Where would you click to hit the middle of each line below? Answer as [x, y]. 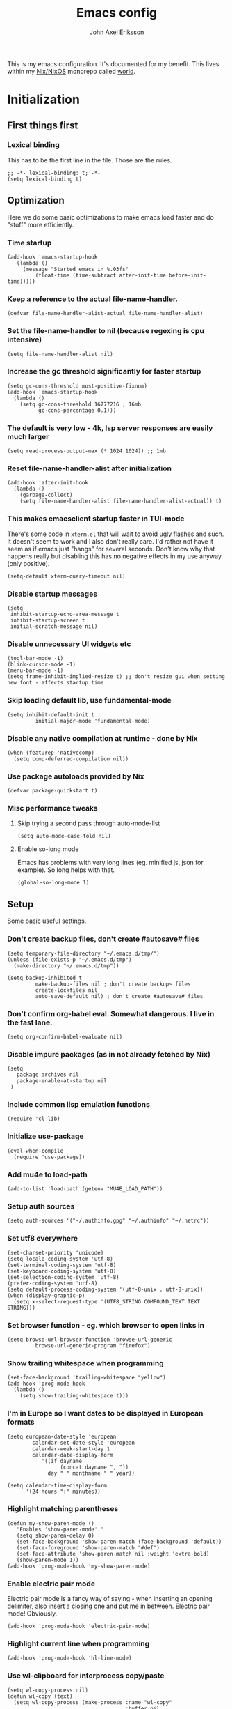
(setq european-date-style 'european [62, 1436]
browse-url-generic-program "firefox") [93, 1346]
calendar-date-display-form [73, 1455]
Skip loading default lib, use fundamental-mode [89, 700]
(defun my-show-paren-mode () [51, 1523]
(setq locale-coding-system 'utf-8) [60, 1259]
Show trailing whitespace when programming [86, 1363]
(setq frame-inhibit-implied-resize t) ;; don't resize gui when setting [116, 677]
